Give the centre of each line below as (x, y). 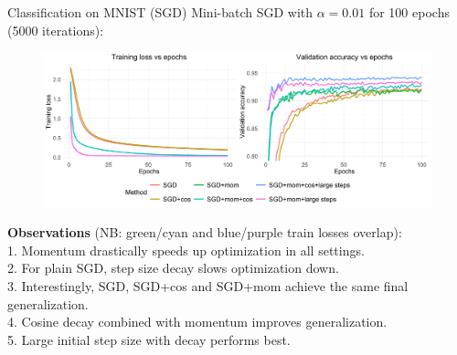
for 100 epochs (409, 12)
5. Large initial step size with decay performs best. (149, 339)
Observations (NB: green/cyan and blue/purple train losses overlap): (205, 232)
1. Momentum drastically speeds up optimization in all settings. (186, 250)
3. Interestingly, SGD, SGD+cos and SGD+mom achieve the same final (208, 285)
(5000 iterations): (56, 30)
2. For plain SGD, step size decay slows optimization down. (173, 268)
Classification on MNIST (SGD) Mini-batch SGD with (160, 12)
